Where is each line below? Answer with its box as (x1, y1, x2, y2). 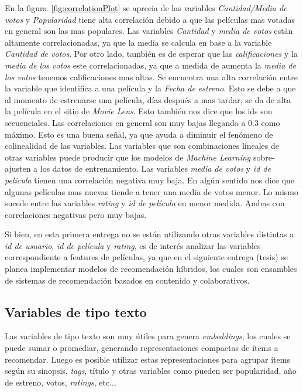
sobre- (253, 151, 275, 163)
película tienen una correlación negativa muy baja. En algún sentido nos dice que (5, 173, 295, 186)
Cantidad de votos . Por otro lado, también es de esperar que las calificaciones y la (5, 47, 298, 60)
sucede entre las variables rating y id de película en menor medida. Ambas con (5, 197, 285, 209)
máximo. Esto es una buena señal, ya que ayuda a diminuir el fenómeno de (5, 128, 273, 140)
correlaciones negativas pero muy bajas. (5, 208, 147, 220)
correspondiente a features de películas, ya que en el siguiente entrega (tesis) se (5, 251, 288, 263)
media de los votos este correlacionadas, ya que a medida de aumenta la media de (5, 59, 296, 71)
